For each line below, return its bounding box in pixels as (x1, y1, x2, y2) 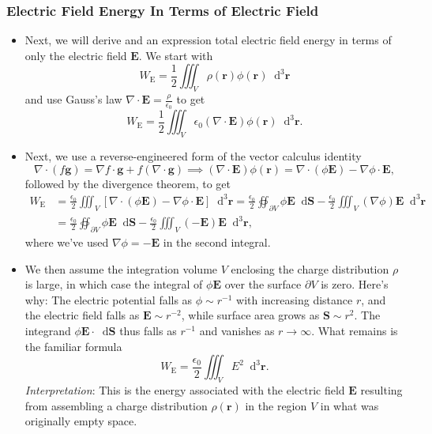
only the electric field (24, 47, 127, 63)
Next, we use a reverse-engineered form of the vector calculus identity (24, 148, 362, 164)
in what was (320, 397, 379, 413)
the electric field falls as (24, 307, 140, 323)
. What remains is (311, 323, 398, 339)
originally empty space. (24, 413, 137, 429)
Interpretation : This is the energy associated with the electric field (24, 382, 345, 398)
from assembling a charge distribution (24, 397, 208, 413)
